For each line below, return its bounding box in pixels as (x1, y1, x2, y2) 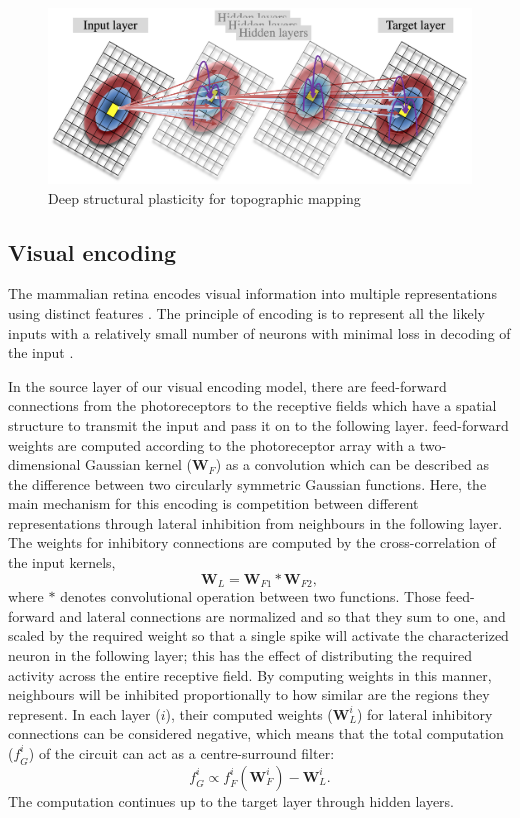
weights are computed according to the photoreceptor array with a (8, 434, 416, 455)
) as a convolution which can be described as (215, 454, 489, 475)
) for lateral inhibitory (356, 703, 493, 724)
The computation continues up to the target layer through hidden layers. (8, 790, 454, 811)
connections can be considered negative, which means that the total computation (8, 723, 504, 744)
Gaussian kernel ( (85, 454, 192, 475)
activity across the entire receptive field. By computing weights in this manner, (8, 664, 492, 685)
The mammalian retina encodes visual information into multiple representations (8, 283, 497, 304)
